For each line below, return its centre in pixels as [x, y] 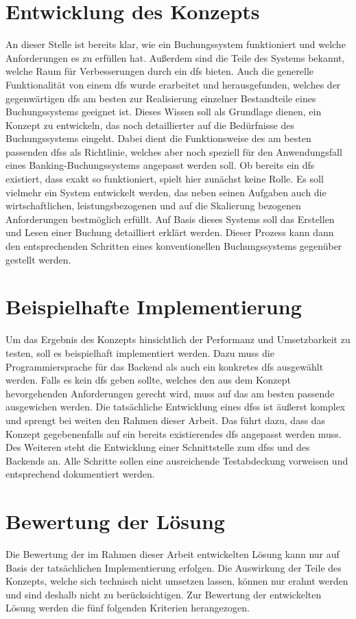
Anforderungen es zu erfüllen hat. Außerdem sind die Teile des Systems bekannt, [175, 57]
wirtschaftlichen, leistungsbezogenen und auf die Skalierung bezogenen [153, 206]
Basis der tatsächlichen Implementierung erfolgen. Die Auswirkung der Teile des [174, 567]
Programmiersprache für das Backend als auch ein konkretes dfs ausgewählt [165, 366]
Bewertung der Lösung [115, 521]
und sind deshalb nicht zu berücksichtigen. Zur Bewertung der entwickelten [164, 594]
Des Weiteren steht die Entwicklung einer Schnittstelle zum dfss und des [158, 447]
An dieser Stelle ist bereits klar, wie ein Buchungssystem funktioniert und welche [176, 44]
